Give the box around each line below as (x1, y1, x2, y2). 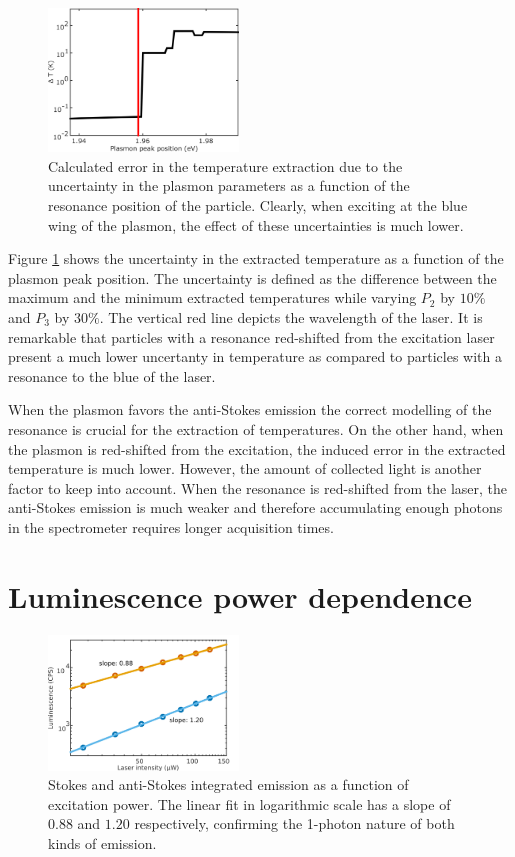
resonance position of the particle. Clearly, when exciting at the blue (48, 194, 468, 215)
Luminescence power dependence (8, 575, 472, 616)
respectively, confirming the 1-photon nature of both (134, 813, 455, 834)
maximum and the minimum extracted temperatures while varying (8, 287, 417, 308)
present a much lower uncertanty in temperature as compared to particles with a (8, 346, 502, 367)
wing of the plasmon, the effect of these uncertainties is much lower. (48, 214, 464, 235)
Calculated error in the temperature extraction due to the (48, 155, 403, 176)
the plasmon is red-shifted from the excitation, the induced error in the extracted (8, 438, 506, 459)
